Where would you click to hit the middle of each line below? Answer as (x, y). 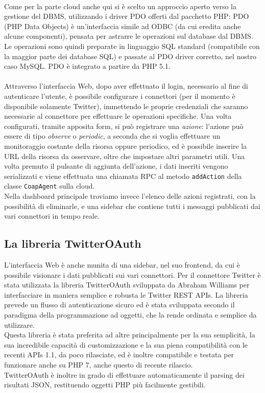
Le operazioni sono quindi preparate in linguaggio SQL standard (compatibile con (132, 46)
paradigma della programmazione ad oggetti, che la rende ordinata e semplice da (130, 314)
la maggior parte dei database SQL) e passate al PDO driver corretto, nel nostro (130, 56)
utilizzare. (19, 324)
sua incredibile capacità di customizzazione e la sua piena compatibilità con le (126, 344)
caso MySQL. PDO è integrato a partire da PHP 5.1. (87, 66)
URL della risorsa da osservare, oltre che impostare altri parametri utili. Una (125, 156)
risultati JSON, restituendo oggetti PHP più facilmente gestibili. (105, 385)
